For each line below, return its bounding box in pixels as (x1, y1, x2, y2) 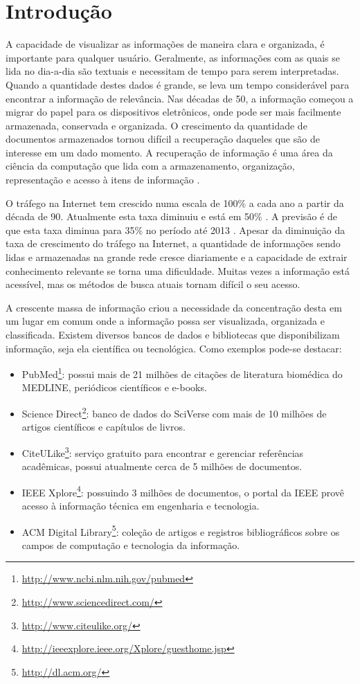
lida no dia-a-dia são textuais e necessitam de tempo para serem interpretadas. (6, 64, 339, 78)
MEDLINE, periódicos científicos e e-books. (21, 380, 207, 395)
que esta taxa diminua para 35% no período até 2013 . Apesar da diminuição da (6, 222, 345, 237)
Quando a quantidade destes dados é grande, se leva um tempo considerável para (6, 77, 350, 91)
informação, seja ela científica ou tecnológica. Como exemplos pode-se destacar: (6, 341, 342, 355)
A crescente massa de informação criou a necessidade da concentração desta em (6, 300, 342, 314)
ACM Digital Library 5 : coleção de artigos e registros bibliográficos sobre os (21, 522, 340, 539)
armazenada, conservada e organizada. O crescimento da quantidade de (6, 118, 307, 132)
